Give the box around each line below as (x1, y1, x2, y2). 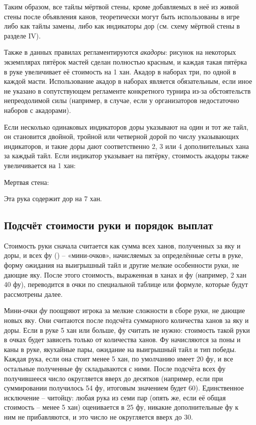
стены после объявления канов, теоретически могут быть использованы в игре (4, 11, 240, 21)
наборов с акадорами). (4, 105, 71, 115)
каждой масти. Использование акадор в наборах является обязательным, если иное (4, 76, 252, 86)
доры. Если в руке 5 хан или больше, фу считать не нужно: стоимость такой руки (4, 324, 250, 335)
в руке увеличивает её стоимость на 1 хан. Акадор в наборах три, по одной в (4, 66, 236, 76)
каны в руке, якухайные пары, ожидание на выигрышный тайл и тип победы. (4, 344, 236, 354)
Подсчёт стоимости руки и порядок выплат (4, 217, 213, 233)
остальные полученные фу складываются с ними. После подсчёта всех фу (4, 363, 225, 374)
